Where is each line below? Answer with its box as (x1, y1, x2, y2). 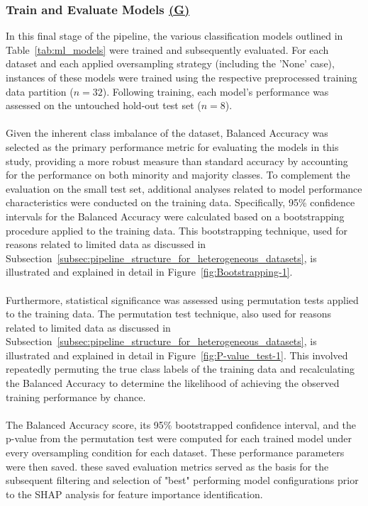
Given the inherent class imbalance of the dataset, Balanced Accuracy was (6, 125, 328, 140)
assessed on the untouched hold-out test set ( (6, 98, 201, 113)
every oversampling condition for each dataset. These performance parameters (6, 445, 345, 460)
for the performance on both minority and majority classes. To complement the (6, 167, 350, 182)
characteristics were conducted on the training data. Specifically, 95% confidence (6, 195, 355, 210)
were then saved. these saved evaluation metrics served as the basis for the (6, 459, 329, 473)
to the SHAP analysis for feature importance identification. (6, 486, 263, 501)
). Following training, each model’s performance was (102, 84, 329, 99)
